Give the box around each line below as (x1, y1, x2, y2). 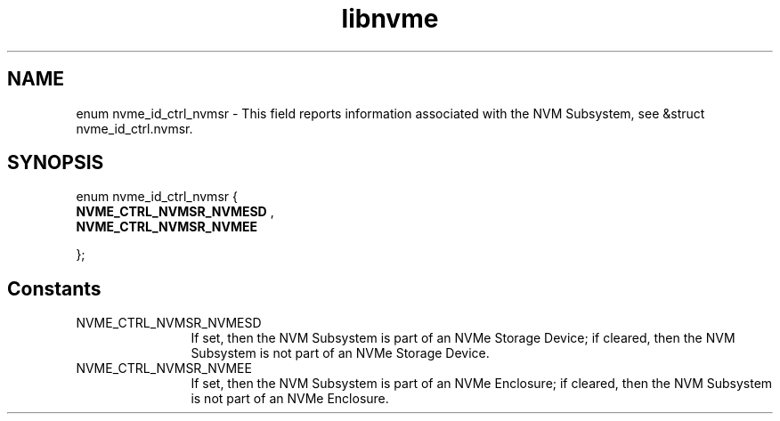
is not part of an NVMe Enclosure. (191, 391, 389, 407)
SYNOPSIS (7, 151, 104, 174)
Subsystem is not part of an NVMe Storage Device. (191, 345, 490, 361)
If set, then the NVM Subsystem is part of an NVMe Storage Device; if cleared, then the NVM (191, 330, 735, 346)
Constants (7, 277, 102, 300)
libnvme (341, 4, 439, 34)
